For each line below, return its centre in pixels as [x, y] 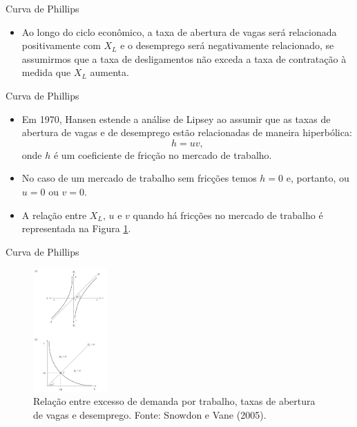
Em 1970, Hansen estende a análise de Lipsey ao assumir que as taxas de [176, 118]
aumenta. [109, 72]
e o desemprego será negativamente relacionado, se [227, 45]
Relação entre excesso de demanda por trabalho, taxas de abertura [174, 401]
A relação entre [54, 215]
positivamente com [61, 45]
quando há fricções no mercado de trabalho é [228, 215]
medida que [46, 72]
